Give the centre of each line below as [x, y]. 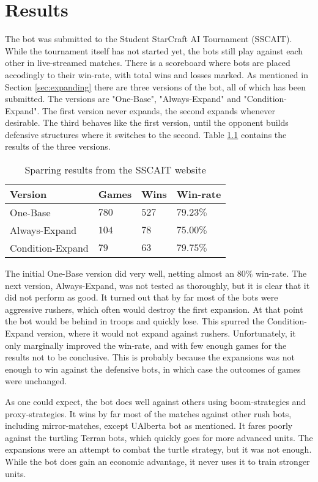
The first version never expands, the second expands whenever [159, 110]
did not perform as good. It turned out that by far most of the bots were [142, 297]
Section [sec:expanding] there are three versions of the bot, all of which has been [156, 86]
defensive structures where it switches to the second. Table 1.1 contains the [146, 134]
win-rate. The [281, 273]
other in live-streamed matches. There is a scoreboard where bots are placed [148, 63]
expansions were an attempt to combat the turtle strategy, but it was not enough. [158, 449]
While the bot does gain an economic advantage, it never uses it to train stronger [157, 461]
